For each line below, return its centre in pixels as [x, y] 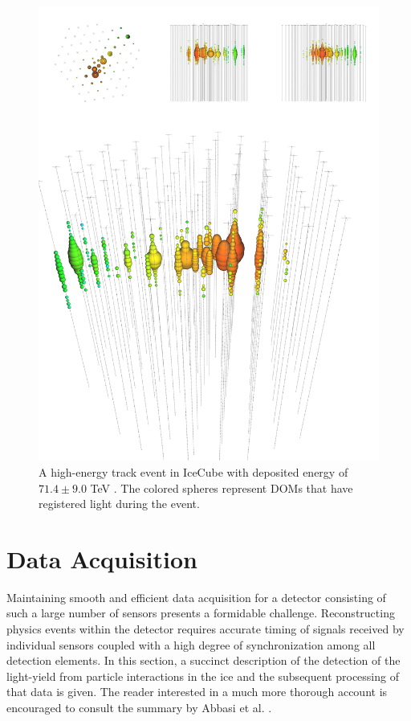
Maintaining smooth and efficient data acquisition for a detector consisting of [196, 597]
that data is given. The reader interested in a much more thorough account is [197, 692]
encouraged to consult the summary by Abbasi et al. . [139, 707]
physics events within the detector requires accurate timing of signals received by [205, 629]
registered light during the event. [119, 504]
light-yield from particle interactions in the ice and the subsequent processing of [203, 676]
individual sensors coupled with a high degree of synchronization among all [191, 644]
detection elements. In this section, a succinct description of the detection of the [203, 660]
